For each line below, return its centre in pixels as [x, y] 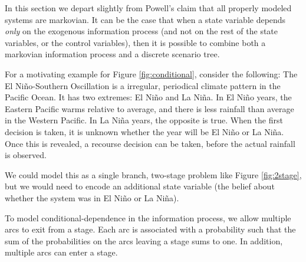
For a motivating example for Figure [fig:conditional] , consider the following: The [151, 73]
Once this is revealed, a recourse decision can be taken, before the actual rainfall [150, 143]
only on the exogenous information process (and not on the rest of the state [142, 31]
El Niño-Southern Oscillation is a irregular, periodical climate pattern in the [143, 85]
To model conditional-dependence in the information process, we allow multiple [148, 217]
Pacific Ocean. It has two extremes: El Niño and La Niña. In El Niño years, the [148, 97]
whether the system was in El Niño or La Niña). [92, 197]
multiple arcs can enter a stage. [61, 252]
